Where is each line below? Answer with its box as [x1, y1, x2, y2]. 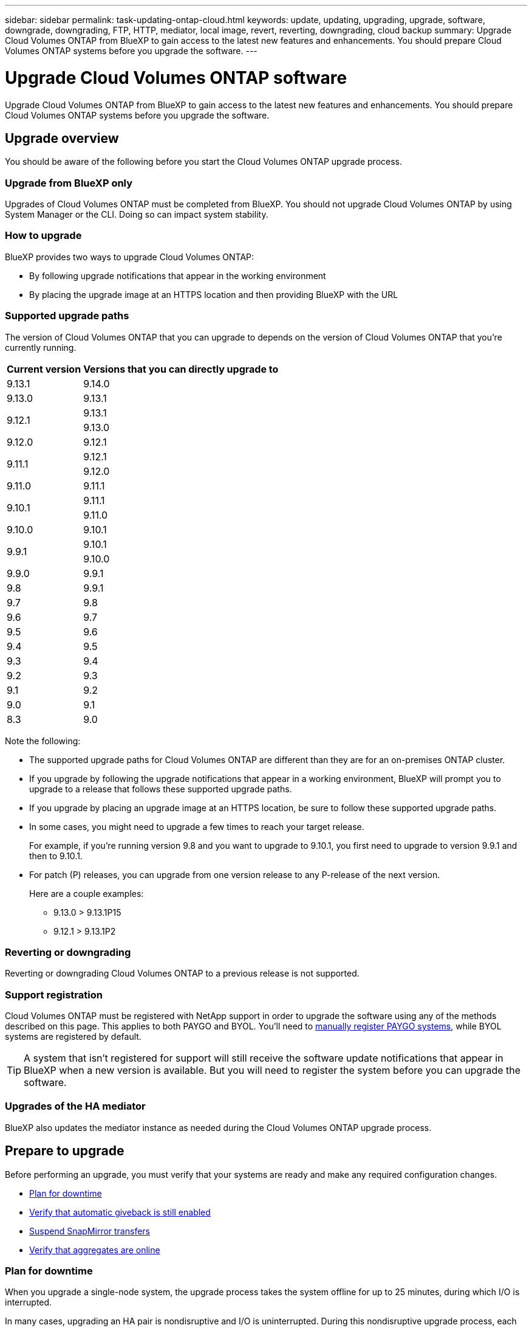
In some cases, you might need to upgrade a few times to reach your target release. [29, 821, 364, 832]
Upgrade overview [5, 130, 119, 146]
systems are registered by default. [5, 1031, 142, 1042]
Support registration [5, 988, 103, 1001]
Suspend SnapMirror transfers [29, 1225, 150, 1236]
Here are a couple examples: [29, 888, 144, 899]
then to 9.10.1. [29, 850, 83, 861]
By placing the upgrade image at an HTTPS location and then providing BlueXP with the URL [29, 289, 398, 300]
